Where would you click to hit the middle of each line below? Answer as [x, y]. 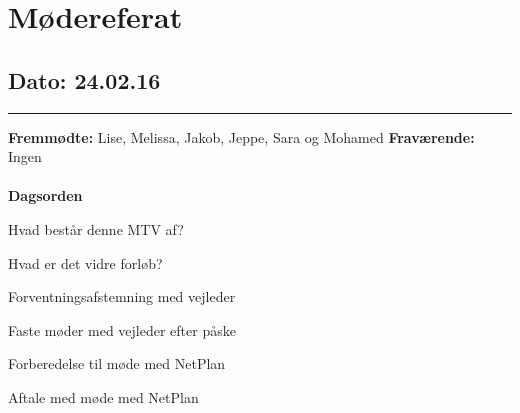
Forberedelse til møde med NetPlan [117, 363]
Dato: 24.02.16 [84, 79]
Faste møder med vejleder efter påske [122, 329]
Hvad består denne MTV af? [96, 228]
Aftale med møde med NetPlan [103, 396]
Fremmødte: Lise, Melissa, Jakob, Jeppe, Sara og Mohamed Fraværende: [241, 136]
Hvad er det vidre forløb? [85, 262]
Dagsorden [45, 195]
